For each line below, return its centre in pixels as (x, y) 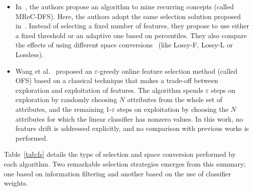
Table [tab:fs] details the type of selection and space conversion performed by (120, 154)
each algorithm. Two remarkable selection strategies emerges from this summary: (125, 163)
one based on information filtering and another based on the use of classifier (117, 173)
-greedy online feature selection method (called (167, 71)
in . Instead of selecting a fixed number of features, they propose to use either (132, 26)
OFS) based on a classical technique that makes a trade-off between (117, 80)
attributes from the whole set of (175, 99)
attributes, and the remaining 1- (63, 109)
